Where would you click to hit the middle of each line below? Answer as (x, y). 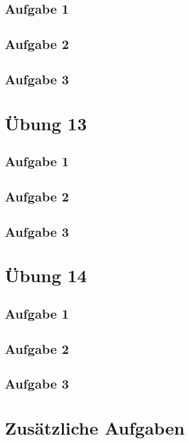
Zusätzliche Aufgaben (95, 427)
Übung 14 (46, 275)
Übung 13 (46, 123)
